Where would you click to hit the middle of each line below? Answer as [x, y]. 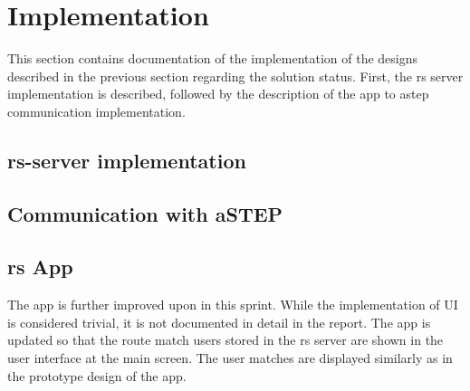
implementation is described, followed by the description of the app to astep [218, 94]
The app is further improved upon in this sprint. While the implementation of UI [233, 305]
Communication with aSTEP [145, 213]
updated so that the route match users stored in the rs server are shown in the [225, 340]
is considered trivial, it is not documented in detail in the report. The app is [219, 322]
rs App [40, 267]
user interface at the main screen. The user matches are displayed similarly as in [230, 358]
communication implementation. [96, 111]
